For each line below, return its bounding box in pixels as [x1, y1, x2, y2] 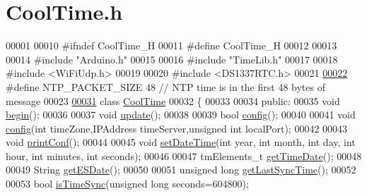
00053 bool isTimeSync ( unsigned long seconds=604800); [6, 176, 249, 191]
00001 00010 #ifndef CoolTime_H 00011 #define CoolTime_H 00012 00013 [6, 38, 337, 53]
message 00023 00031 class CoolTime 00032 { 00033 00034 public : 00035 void [6, 93, 340, 108]
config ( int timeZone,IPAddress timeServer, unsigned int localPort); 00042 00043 [6, 121, 348, 135]
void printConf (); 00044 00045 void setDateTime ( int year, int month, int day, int [6, 135, 356, 149]
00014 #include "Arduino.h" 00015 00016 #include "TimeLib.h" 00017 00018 [6, 51, 338, 66]
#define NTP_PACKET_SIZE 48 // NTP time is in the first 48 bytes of [6, 79, 325, 94]
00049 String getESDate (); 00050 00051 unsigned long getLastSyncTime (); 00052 [6, 162, 356, 177]
